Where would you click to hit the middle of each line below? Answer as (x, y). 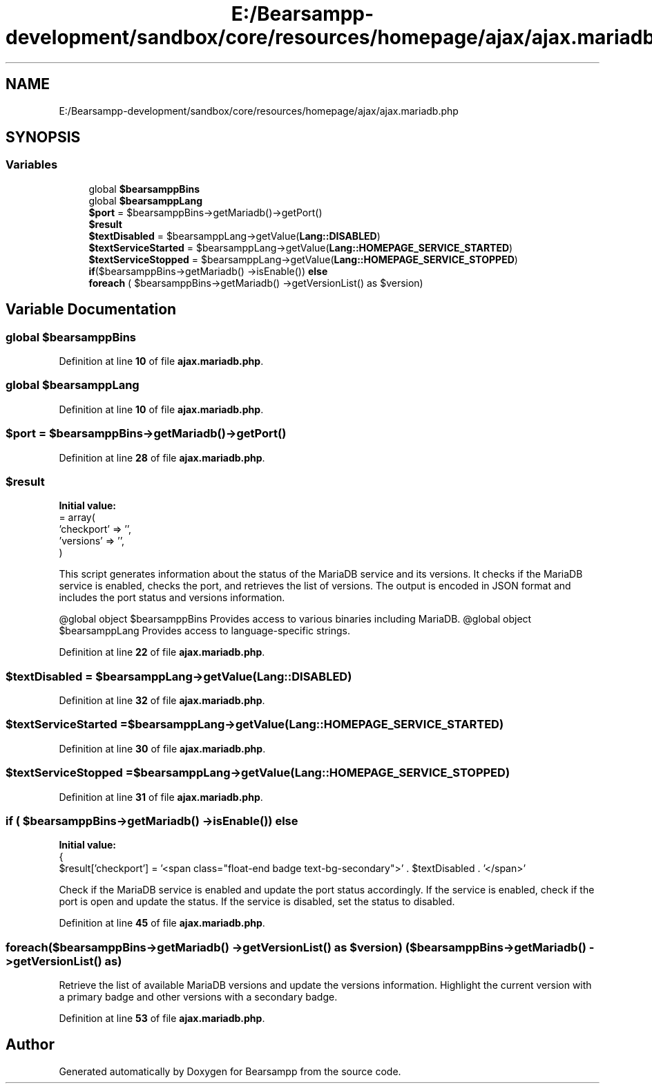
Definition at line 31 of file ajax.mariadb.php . (161, 797)
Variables (32, 165)
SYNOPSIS (43, 138)
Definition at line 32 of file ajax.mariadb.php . (162, 701)
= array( (77, 518)
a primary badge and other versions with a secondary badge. (198, 997)
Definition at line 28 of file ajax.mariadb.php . (162, 457)
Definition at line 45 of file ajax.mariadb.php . (162, 923)
